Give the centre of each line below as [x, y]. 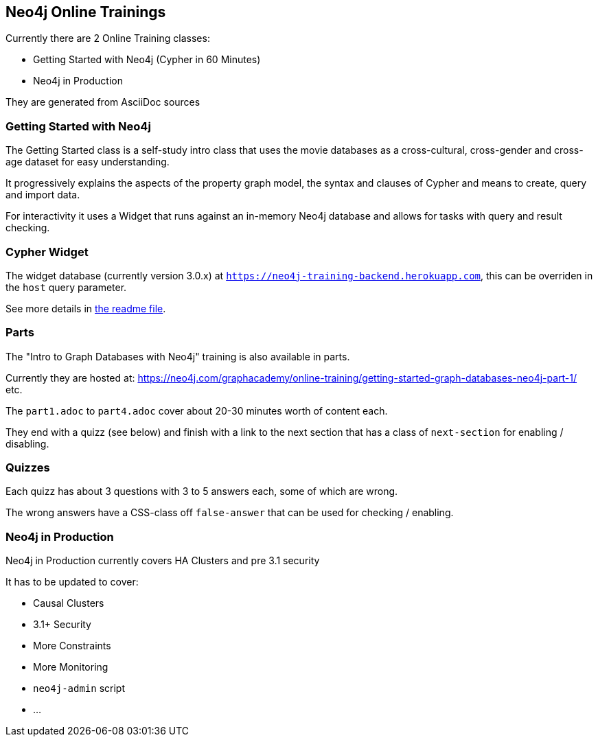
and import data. [43, 195]
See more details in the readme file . [86, 308]
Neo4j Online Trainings [86, 12]
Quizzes [28, 468]
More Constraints [72, 646]
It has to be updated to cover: [72, 582]
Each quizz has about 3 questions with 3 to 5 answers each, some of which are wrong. [202, 491]
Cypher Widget [47, 252]
